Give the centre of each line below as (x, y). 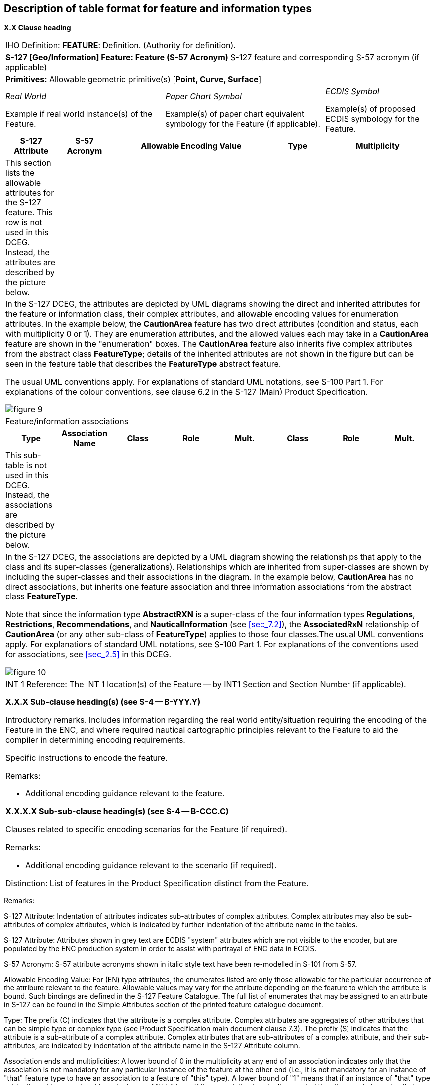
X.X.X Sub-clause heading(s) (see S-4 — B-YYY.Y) (103, 702)
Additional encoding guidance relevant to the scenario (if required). (151, 865)
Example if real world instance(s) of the (79, 114)
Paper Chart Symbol (203, 96)
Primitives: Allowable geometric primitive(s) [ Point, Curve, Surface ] (133, 79)
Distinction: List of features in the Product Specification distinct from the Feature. (157, 883)
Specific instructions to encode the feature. (87, 758)
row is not (24, 223)
